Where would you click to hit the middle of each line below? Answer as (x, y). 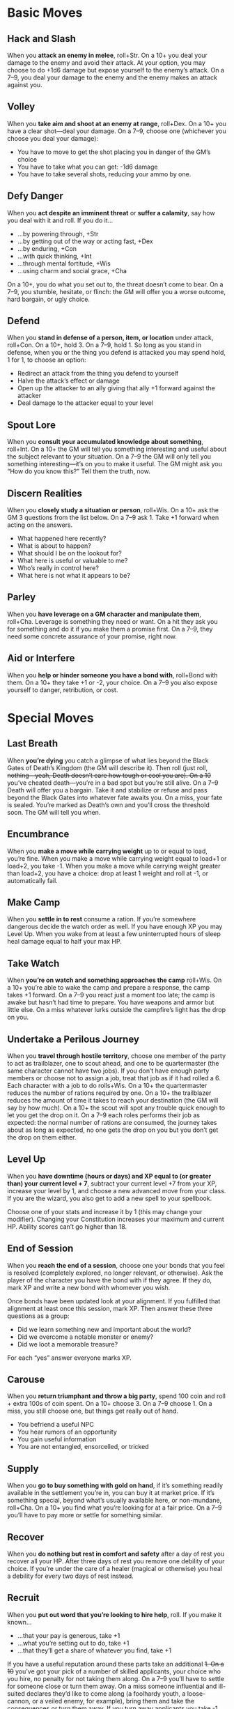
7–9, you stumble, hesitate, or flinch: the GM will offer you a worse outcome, (117, 291)
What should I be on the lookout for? (69, 553)
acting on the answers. (40, 525)
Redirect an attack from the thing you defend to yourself (98, 374)
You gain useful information (57, 1439)
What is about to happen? (54, 546)
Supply (23, 1469)
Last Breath (33, 744)
